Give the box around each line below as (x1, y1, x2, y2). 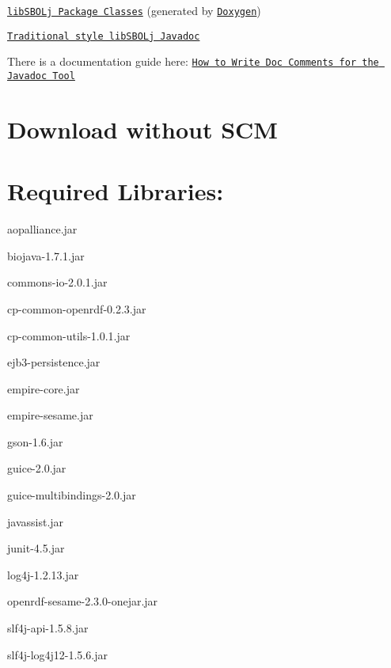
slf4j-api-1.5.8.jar (7, 620, 89, 636)
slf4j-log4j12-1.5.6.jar (7, 646, 108, 662)
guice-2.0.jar (7, 460, 66, 476)
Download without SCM (7, 112, 278, 145)
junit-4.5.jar (7, 540, 65, 556)
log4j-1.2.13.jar (7, 566, 79, 583)
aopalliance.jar (7, 221, 78, 237)
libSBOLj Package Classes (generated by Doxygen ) (7, 2, 261, 18)
